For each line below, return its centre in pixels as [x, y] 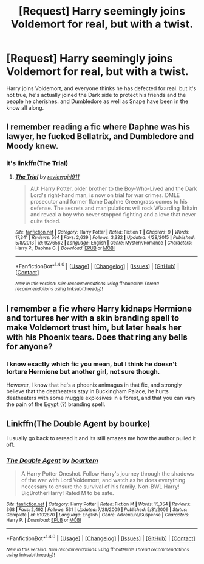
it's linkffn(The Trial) [37, 163]
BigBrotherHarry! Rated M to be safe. [67, 493]
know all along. [25, 107]
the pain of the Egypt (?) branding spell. [56, 404]
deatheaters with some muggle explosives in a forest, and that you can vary [101, 398]
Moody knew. [32, 146]
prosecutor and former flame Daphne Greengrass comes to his [109, 201]
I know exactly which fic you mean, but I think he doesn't [92, 364]
